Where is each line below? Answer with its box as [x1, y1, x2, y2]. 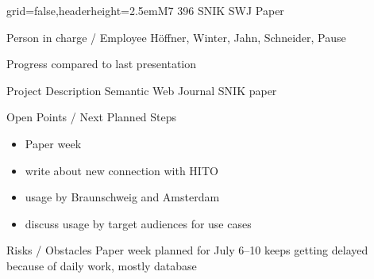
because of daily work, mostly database [6, 257, 197, 273]
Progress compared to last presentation [6, 55, 197, 72]
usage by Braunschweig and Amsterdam [25, 189, 220, 205]
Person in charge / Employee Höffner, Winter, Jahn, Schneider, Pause [6, 29, 346, 45]
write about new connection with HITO [25, 162, 218, 178]
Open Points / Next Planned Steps [6, 109, 177, 125]
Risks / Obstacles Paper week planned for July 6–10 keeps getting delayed [6, 242, 368, 258]
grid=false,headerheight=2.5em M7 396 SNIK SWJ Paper [6, 2, 284, 18]
